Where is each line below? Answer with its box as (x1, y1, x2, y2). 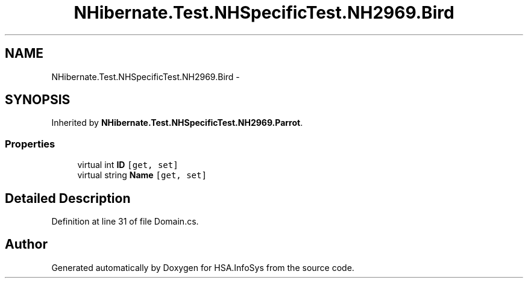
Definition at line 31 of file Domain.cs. (51, 216, 199, 227)
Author (5, 237, 48, 252)
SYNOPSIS (5, 92, 71, 108)
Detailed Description (5, 190, 131, 206)
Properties (5, 137, 55, 150)
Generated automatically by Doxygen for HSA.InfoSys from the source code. (51, 262, 354, 273)
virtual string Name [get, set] (77, 170, 207, 181)
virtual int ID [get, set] (77, 160, 178, 170)
